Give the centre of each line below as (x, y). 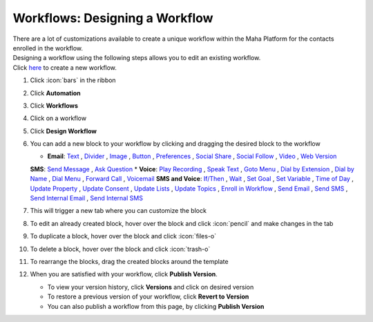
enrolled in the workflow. (48, 48)
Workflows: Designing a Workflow (113, 18)
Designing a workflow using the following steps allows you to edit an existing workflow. (137, 58)
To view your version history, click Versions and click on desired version (151, 287)
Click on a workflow (58, 118)
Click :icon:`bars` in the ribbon (73, 80)
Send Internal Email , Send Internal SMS (86, 198)
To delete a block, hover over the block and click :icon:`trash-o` (120, 249)
